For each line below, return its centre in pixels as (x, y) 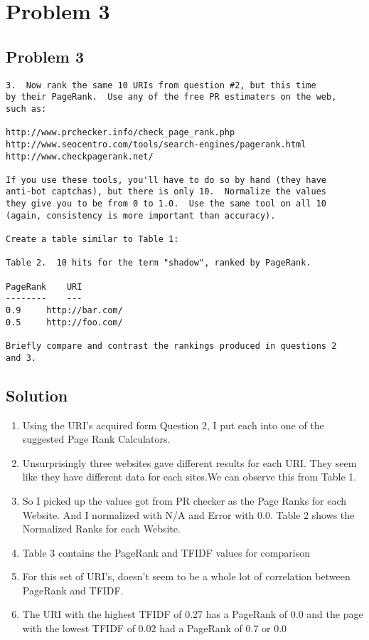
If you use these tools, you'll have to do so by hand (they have (166, 180)
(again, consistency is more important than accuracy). (141, 215)
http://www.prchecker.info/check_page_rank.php (121, 133)
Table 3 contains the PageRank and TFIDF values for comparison (166, 552)
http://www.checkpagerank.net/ (80, 156)
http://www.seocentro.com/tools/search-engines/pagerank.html (156, 144)
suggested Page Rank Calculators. (96, 439)
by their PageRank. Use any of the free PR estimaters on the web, (171, 97)
